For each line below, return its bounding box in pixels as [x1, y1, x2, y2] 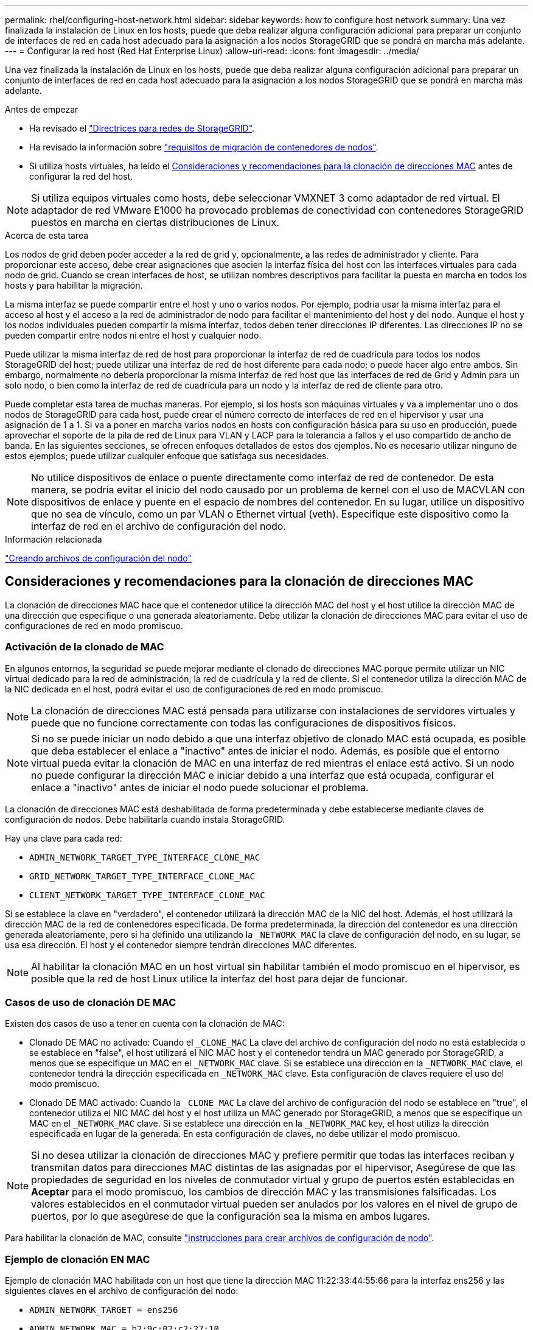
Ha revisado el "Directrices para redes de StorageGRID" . [29, 123, 255, 133]
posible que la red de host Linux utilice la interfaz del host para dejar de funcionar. [31, 972, 408, 985]
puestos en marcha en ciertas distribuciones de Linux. [31, 216, 279, 228]
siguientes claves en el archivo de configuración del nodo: [5, 1286, 239, 1297]
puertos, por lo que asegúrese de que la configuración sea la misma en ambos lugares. [31, 1210, 430, 1223]
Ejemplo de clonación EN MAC [5, 1253, 150, 1265]
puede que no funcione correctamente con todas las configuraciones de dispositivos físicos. [31, 716, 456, 729]
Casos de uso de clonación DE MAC [5, 996, 176, 1008]
